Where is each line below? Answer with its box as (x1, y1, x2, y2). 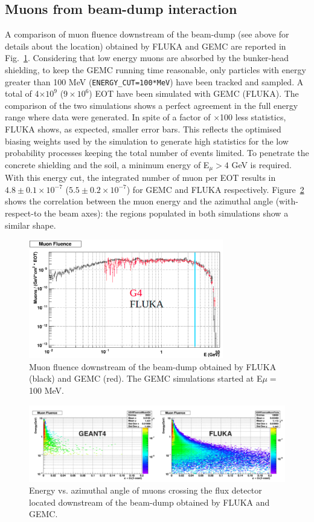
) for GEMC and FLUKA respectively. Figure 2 (126, 183, 304, 195)
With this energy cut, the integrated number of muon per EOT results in (5, 171, 276, 184)
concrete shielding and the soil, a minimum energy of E (5, 158, 210, 171)
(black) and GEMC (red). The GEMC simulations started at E (29, 372, 263, 385)
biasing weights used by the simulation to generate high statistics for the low (5, 134, 289, 147)
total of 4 (5, 87, 39, 100)
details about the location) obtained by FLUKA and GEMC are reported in (5, 39, 286, 52)
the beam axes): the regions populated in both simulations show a (44, 207, 289, 220)
